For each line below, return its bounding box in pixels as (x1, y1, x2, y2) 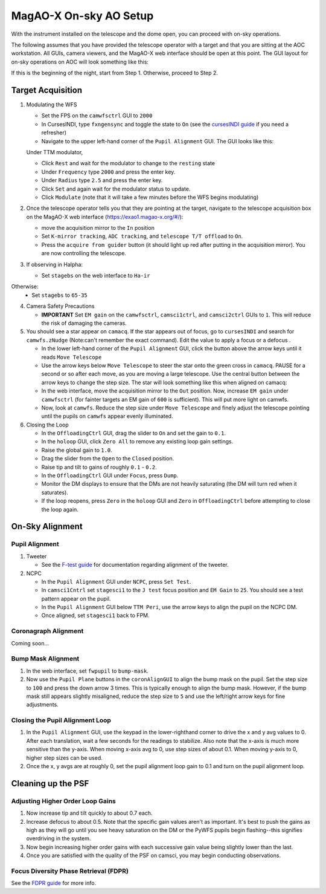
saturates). (41, 489, 69, 496)
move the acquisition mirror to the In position (41, 224, 155, 232)
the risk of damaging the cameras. (41, 319, 127, 327)
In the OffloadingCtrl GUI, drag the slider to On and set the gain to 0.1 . (41, 429, 226, 437)
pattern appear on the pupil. (41, 595, 111, 602)
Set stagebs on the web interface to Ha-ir (41, 272, 150, 279)
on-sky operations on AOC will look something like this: (11, 58, 149, 65)
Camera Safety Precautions (26, 302, 95, 310)
